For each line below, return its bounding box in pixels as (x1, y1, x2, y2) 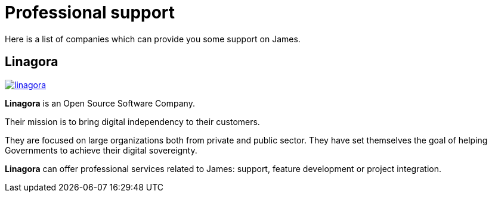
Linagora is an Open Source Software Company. (5, 98, 195, 108)
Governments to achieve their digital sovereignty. (5, 145, 197, 155)
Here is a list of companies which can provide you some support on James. (5, 33, 301, 44)
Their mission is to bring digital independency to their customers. (5, 116, 260, 127)
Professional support (5, 2, 175, 23)
